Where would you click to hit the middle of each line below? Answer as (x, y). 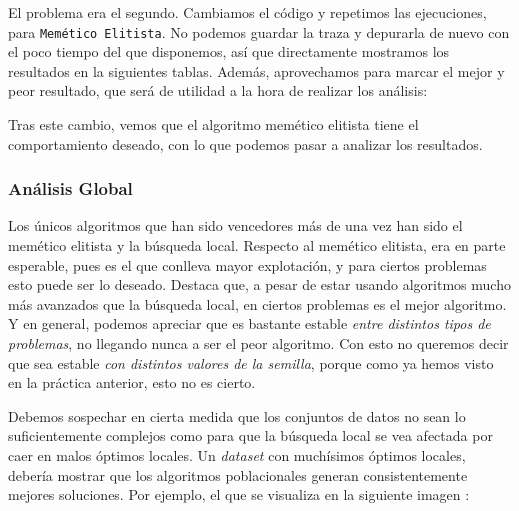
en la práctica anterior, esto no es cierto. (132, 382)
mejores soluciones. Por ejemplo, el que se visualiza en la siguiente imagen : (239, 494)
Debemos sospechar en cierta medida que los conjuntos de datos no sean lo (237, 415)
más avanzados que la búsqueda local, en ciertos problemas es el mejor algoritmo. (257, 303)
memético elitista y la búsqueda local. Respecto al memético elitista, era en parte (257, 245)
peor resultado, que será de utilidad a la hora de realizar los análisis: (218, 90)
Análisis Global (70, 188)
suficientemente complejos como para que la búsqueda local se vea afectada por (250, 435)
